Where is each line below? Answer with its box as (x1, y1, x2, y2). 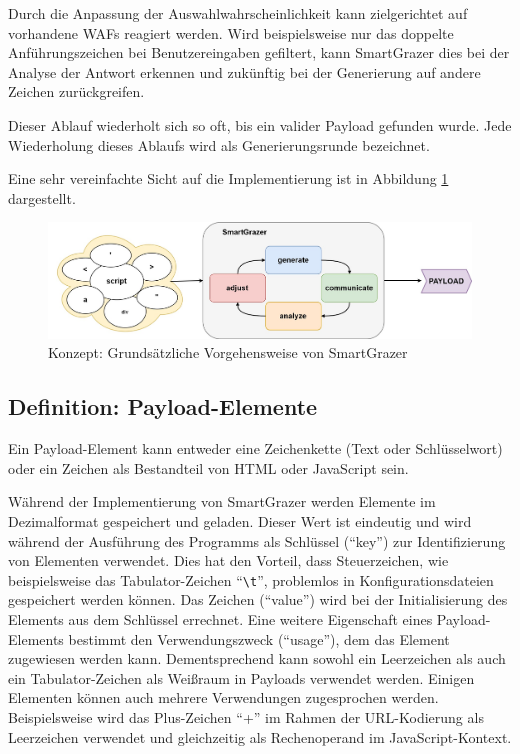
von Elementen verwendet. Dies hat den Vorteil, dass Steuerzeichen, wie (8, 550, 449, 571)
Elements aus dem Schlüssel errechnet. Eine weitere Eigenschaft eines (8, 609, 433, 629)
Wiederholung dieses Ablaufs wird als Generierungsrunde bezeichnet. (8, 134, 430, 155)
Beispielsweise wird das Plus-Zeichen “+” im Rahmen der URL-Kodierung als (8, 706, 484, 727)
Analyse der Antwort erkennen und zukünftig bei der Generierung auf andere (8, 61, 481, 82)
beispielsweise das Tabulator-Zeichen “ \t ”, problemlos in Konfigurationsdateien (8, 569, 494, 590)
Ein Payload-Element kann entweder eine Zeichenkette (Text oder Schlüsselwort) (8, 438, 503, 459)
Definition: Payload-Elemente (8, 391, 318, 422)
